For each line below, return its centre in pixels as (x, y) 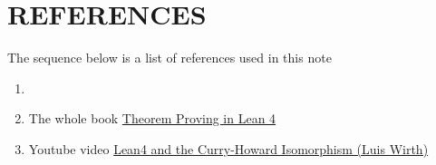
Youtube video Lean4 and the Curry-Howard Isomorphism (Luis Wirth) (228, 148)
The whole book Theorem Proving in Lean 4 (152, 118)
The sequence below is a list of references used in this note (170, 58)
